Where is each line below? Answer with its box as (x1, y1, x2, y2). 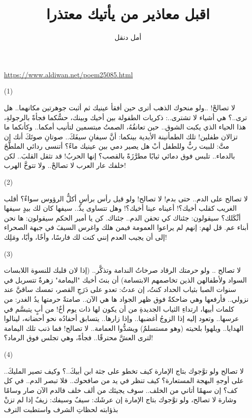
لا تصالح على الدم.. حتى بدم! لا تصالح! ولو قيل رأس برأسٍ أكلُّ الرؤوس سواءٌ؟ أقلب (4, 193, 248, 203)
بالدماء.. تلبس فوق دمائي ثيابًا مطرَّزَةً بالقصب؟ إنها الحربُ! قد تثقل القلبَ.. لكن (4, 150, 235, 161)
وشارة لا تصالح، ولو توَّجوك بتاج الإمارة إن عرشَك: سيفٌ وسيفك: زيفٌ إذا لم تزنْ (4, 394, 237, 405)
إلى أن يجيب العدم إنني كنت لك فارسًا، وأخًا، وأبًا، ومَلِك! (4, 232, 167, 242)
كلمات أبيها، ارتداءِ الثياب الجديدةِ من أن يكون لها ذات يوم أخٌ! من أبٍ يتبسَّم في (4, 303, 234, 314)
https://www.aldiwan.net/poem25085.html (4, 69, 133, 79)
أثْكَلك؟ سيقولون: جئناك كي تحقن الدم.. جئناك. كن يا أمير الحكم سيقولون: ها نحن (4, 212, 241, 223)
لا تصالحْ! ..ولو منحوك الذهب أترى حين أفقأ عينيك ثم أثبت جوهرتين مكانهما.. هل (4, 102, 235, 112)
